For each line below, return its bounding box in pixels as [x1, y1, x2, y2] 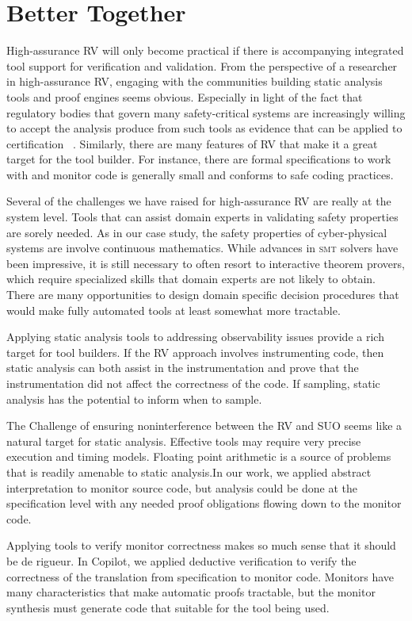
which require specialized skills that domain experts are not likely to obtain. [6, 270, 376, 287]
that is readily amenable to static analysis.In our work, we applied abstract [6, 463, 372, 480]
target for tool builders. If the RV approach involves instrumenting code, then [6, 343, 384, 360]
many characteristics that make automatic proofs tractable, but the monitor [6, 584, 376, 600]
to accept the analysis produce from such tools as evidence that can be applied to [6, 120, 402, 136]
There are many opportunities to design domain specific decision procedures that [6, 286, 399, 303]
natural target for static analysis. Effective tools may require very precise [6, 432, 361, 449]
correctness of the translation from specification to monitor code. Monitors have [6, 568, 395, 585]
